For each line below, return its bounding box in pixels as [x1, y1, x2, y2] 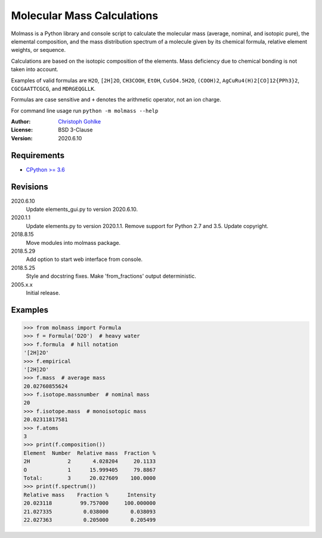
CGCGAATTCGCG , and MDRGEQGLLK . [11, 85, 96, 92]
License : [11, 126, 33, 134]
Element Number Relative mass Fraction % [23, 450, 156, 456]
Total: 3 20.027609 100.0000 [23, 475, 156, 481]
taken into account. [11, 66, 59, 73]
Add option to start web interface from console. [26, 256, 143, 263]
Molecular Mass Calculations [11, 9, 159, 22]
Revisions [11, 182, 49, 192]
